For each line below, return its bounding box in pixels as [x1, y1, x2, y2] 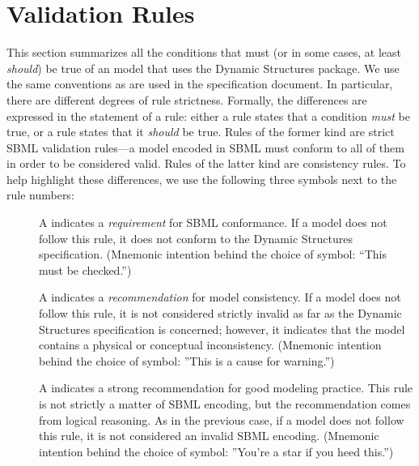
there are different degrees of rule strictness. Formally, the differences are [6, 91, 367, 108]
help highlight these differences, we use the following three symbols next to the [6, 170, 397, 187]
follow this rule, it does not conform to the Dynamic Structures [39, 229, 353, 246]
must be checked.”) [39, 261, 132, 278]
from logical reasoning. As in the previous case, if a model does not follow [39, 411, 404, 428]
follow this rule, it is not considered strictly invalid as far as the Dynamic [39, 305, 402, 322]
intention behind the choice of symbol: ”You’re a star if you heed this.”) [39, 442, 394, 460]
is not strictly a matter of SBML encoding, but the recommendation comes [39, 395, 411, 412]
